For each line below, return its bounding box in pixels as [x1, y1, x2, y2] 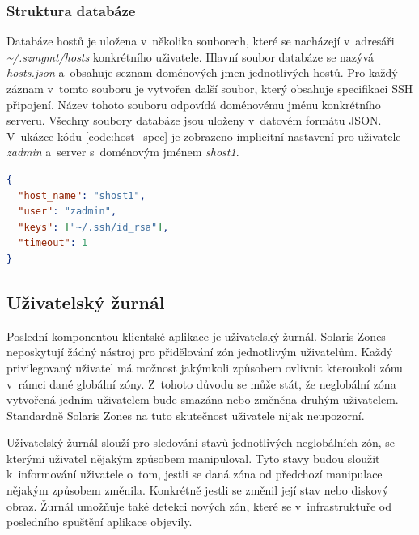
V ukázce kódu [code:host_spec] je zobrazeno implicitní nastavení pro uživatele [6, 127, 401, 144]
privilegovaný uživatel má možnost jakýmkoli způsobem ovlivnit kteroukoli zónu [6, 359, 403, 376]
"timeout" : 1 [18, 237, 88, 249]
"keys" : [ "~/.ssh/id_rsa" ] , [18, 221, 169, 233]
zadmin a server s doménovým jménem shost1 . [6, 143, 239, 160]
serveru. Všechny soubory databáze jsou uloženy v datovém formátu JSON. [6, 112, 382, 129]
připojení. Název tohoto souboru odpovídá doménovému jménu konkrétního [6, 96, 381, 113]
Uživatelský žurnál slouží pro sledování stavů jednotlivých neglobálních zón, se [6, 434, 395, 451]
